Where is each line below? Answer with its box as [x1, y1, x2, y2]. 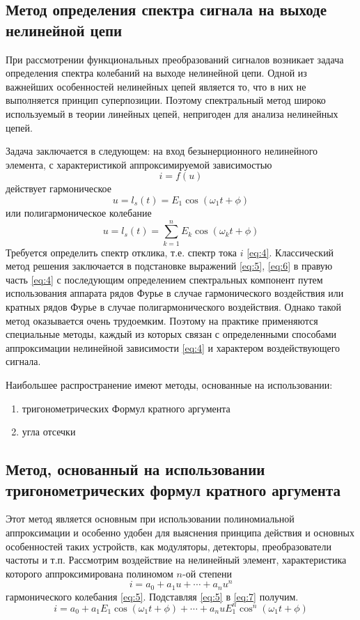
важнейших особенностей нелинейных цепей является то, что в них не [6, 79, 306, 93]
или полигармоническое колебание [6, 205, 152, 219]
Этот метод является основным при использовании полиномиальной [6, 511, 295, 526]
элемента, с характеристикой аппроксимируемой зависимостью [6, 157, 272, 171]
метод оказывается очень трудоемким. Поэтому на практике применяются [6, 313, 318, 327]
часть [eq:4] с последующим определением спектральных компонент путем [6, 272, 323, 286]
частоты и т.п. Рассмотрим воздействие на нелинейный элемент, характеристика [6, 552, 347, 567]
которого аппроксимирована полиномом [6, 566, 173, 580]
